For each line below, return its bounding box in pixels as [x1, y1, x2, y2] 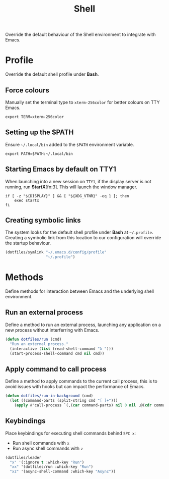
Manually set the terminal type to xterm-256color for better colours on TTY [5, 99, 160, 105]
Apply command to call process [5, 364, 107, 374]
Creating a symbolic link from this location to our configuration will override [5, 235, 161, 241]
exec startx [14, 198, 39, 203]
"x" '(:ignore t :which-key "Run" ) [10, 460, 84, 465]
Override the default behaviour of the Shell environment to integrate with [5, 31, 156, 38]
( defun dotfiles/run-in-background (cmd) [5, 393, 94, 399]
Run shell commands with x [12, 440, 69, 446]
